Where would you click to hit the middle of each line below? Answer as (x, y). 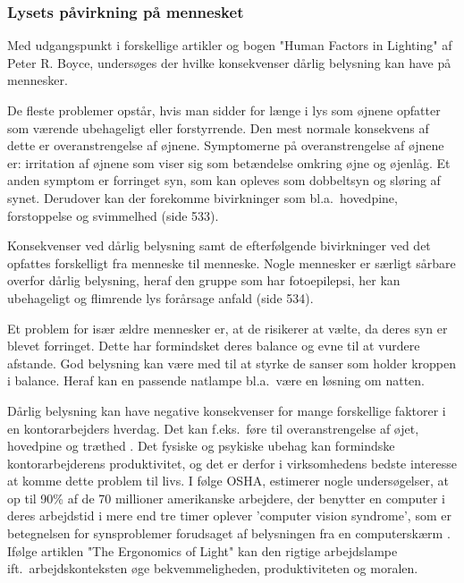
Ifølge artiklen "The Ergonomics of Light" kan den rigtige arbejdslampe (202, 550)
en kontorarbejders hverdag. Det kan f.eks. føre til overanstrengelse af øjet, (213, 428)
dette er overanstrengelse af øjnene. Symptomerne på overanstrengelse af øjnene (226, 145)
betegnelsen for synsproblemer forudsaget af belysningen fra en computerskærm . (229, 533)
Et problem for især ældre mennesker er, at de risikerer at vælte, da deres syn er (228, 328)
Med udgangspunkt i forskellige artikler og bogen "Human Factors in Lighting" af (230, 45)
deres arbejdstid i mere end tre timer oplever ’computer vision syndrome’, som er (229, 515)
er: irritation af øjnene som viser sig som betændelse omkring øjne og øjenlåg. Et (229, 162)
